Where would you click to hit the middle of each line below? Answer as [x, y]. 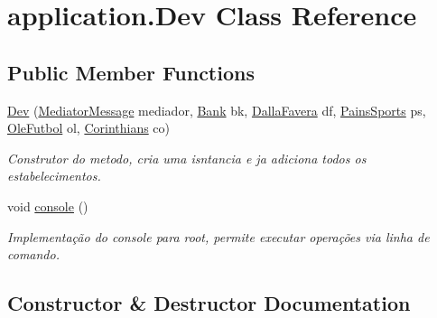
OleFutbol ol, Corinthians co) [89, 128]
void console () [48, 206]
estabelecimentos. [54, 176]
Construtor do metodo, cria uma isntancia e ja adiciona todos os [187, 158]
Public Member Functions [131, 72]
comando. [33, 254]
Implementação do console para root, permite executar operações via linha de [218, 236]
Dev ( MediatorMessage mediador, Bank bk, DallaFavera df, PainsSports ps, [217, 110]
